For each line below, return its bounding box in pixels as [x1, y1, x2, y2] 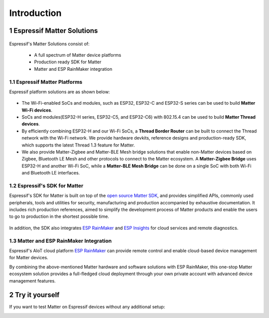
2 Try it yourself [9, 291, 60, 299]
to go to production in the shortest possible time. [9, 213, 110, 219]
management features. [9, 278, 56, 284]
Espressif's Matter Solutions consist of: [9, 40, 90, 47]
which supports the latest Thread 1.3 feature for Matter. [21, 142, 135, 148]
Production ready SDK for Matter [34, 59, 102, 65]
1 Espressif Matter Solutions [9, 26, 98, 35]
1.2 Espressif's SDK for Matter [9, 182, 84, 189]
